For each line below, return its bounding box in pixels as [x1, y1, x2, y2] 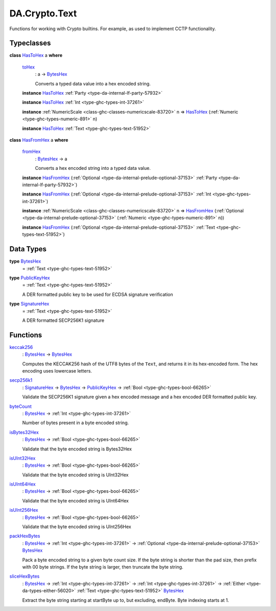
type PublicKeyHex [9, 274, 51, 281]
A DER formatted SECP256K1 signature [22, 317, 105, 323]
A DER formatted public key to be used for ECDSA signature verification [22, 291, 173, 297]
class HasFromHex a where [9, 137, 68, 143]
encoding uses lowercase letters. [22, 367, 92, 374]
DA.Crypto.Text [9, 8, 77, 19]
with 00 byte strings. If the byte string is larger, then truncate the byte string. [22, 563, 183, 570]
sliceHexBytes [9, 573, 40, 579]
